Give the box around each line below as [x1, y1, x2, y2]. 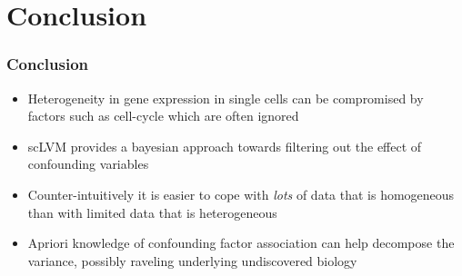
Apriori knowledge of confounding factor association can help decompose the [27, 233, 455, 252]
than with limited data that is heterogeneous [27, 202, 277, 222]
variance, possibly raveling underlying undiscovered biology [27, 251, 357, 270]
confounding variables [27, 154, 149, 173]
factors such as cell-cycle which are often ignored [27, 106, 299, 125]
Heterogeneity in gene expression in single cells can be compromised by [27, 88, 424, 107]
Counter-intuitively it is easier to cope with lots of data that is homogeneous [27, 184, 455, 203]
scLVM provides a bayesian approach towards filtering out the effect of [27, 136, 422, 155]
